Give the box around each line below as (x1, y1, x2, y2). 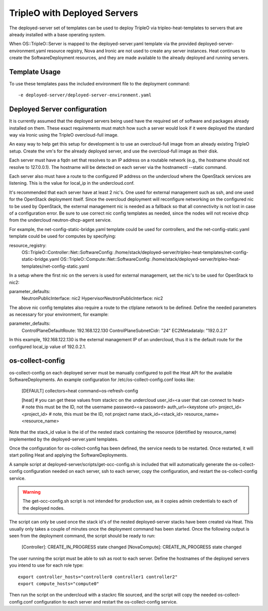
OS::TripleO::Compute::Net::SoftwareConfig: (60, 256, 151, 262)
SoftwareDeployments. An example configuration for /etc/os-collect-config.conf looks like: (9, 377, 196, 382)
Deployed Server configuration (9, 105, 107, 114)
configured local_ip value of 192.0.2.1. (9, 343, 86, 350)
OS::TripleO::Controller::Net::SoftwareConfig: (21, 249, 114, 255)
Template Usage (9, 68, 61, 76)
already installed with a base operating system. (9, 31, 106, 37)
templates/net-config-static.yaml (21, 263, 89, 269)
